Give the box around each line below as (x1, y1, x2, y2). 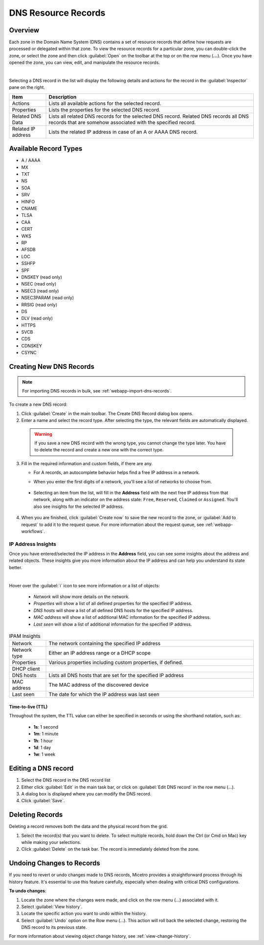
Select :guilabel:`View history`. (21, 903, 83, 910)
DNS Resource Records (9, 7, 106, 18)
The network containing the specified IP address (48, 640, 161, 647)
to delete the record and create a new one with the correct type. (34, 447, 164, 453)
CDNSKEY (21, 342, 43, 348)
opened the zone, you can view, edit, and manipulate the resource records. (9, 59, 160, 66)
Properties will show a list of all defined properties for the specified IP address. (33, 601, 193, 606)
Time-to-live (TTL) (9, 704, 48, 709)
